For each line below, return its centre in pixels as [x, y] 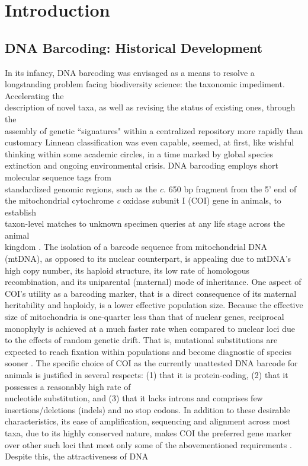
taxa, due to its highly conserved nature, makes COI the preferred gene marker [148, 432]
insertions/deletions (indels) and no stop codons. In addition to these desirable [147, 409]
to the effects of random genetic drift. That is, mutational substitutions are [141, 340]
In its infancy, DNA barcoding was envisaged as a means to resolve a [130, 72]
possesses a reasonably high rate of [68, 386]
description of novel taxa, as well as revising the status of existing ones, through [150, 107]
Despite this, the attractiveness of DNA [77, 456]
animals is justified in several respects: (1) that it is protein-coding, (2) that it [147, 375]
